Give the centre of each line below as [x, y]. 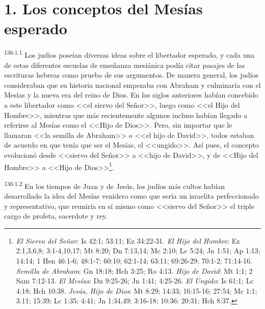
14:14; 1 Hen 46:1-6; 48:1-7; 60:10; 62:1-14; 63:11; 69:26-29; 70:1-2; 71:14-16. [134, 260]
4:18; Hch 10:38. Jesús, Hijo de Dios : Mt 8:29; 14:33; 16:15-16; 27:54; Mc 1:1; [137, 290]
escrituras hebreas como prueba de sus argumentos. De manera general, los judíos [131, 75]
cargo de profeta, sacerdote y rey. [56, 216]
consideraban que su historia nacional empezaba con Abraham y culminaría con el [132, 85]
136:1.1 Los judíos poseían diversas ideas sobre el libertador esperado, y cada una [129, 54]
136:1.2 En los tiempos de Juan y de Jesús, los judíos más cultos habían [115, 185]
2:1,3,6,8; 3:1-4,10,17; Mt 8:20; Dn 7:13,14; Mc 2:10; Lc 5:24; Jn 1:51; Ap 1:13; [138, 251]
